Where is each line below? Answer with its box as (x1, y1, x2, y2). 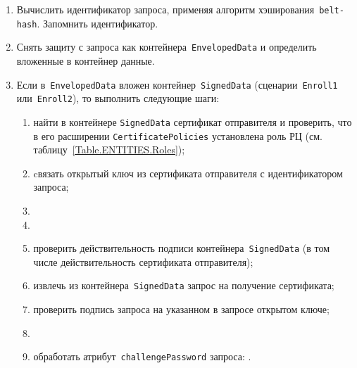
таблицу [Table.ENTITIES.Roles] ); (33, 142, 185, 157)
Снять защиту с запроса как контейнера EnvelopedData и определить (16, 39, 317, 54)
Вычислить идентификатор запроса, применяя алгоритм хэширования (16, 2, 315, 16)
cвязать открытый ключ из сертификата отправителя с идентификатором (33, 165, 343, 180)
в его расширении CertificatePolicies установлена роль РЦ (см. (33, 128, 322, 143)
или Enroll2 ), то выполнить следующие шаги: (16, 91, 220, 106)
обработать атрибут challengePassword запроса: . (33, 349, 251, 364)
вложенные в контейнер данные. (16, 53, 155, 68)
